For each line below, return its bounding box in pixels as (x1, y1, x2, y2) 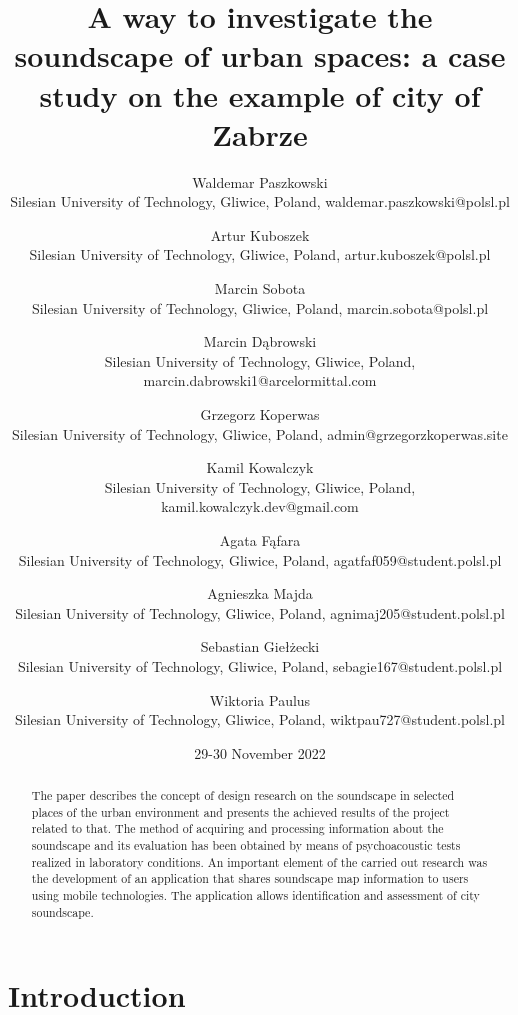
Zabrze (212, 113, 308, 154)
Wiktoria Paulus (209, 689, 311, 710)
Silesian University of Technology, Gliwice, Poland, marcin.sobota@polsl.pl (31, 297, 489, 318)
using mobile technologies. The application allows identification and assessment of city (31, 887, 480, 904)
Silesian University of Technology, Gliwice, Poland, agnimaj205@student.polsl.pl (15, 602, 505, 623)
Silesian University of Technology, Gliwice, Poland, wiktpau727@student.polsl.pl (15, 709, 505, 730)
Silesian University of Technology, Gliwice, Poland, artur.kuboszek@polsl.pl (29, 244, 491, 265)
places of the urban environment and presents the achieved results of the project (31, 803, 450, 820)
